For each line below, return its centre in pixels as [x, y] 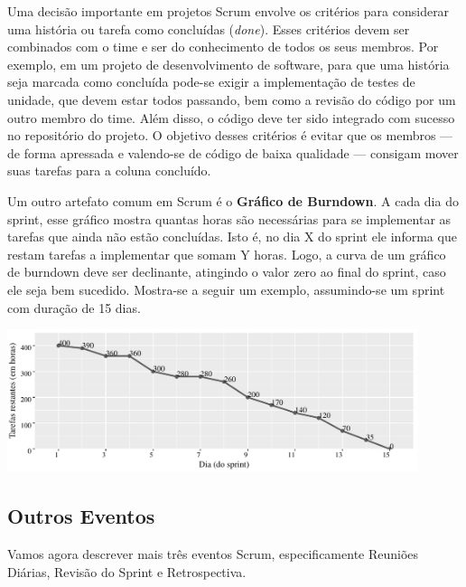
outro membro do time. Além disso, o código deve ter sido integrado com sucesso [231, 117]
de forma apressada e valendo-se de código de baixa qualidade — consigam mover [233, 152]
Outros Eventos [81, 516]
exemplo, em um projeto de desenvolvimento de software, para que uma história [228, 64]
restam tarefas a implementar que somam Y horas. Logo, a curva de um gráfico [227, 254]
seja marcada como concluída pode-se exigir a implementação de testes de [211, 82]
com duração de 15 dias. [74, 307]
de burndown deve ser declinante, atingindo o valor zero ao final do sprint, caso [227, 272]
